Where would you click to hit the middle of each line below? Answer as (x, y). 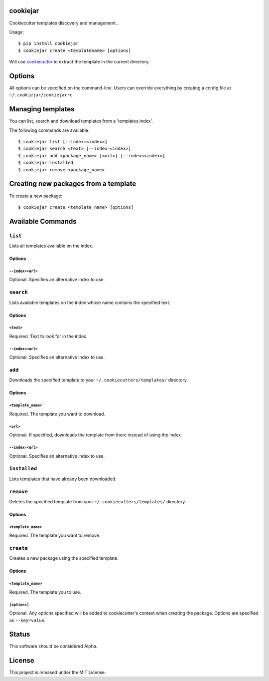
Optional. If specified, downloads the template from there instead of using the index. (96, 435)
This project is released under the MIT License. (58, 673)
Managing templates (42, 109)
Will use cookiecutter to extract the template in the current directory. (79, 62)
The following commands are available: (49, 130)
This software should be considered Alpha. (53, 646)
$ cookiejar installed (46, 163)
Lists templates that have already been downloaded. (63, 479)
